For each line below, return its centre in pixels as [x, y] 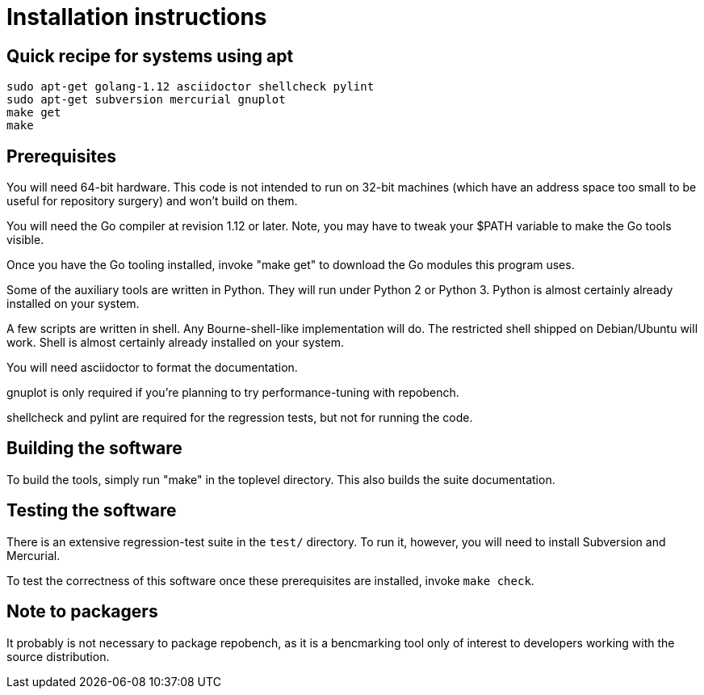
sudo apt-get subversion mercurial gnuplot [146, 100]
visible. [25, 240]
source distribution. [58, 656]
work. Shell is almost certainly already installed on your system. [176, 343]
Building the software [94, 449]
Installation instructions [137, 17]
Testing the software [92, 511]
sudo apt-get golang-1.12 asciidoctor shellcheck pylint [191, 87]
